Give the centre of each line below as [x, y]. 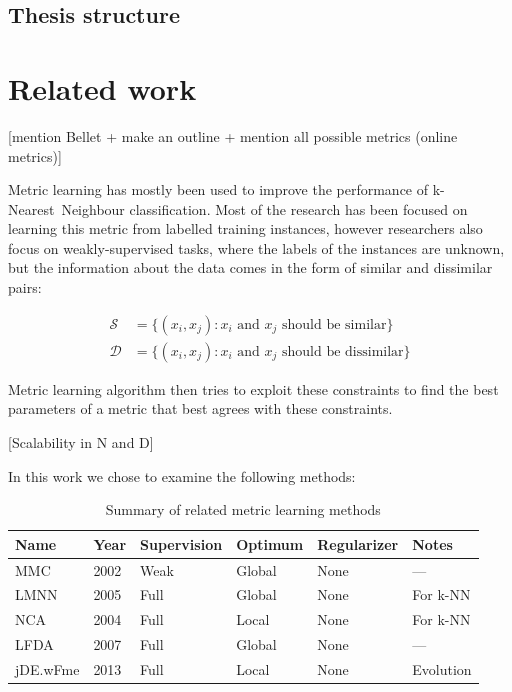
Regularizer [358, 543]
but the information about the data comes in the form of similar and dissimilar [250, 267]
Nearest [31, 208]
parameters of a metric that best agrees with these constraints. [200, 408]
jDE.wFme [47, 668]
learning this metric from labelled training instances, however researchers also [245, 228]
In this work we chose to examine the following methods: [182, 475]
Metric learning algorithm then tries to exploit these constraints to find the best [253, 388]
